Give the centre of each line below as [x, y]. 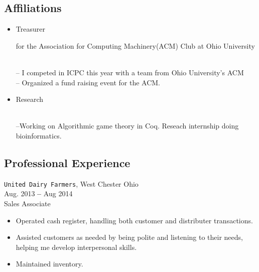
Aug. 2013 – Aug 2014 [38, 193]
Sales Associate [27, 203]
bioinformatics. [39, 135]
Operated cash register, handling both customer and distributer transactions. [134, 220]
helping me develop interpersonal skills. [76, 247]
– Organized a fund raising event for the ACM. [88, 82]
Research [30, 99]
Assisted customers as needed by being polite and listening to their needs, [129, 237]
